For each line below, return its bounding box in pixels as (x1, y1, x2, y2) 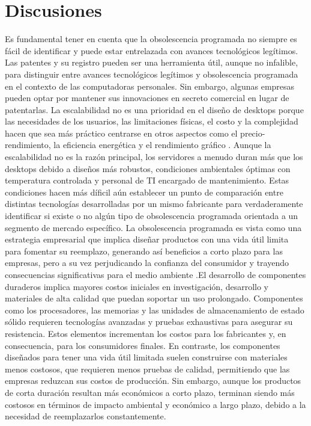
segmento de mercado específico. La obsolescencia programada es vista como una (5, 221, 302, 233)
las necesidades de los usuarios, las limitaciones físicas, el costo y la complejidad (5, 115, 298, 128)
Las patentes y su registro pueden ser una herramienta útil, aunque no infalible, (5, 56, 298, 69)
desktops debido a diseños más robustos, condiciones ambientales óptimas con (5, 162, 291, 174)
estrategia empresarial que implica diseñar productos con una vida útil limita (5, 233, 289, 245)
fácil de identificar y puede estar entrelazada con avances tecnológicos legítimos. (5, 44, 298, 57)
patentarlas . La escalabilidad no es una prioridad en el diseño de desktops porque (5, 103, 304, 116)
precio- (240, 126, 265, 139)
